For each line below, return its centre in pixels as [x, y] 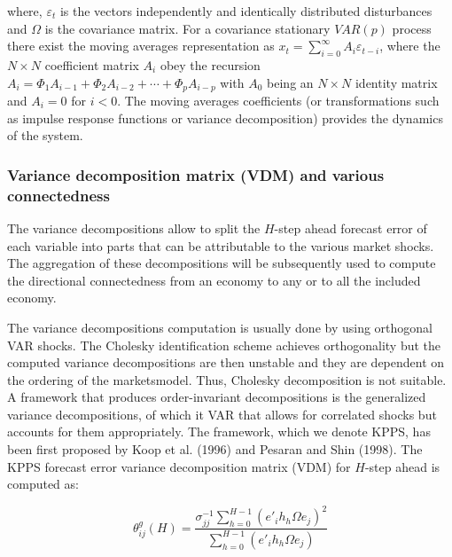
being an [290, 82]
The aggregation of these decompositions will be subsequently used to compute [222, 263]
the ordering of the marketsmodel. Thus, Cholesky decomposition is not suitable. [227, 379]
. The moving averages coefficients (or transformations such [278, 101]
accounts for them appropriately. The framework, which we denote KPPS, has [219, 431]
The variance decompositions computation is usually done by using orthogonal [220, 327]
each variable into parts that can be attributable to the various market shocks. [221, 245]
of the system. [45, 135]
